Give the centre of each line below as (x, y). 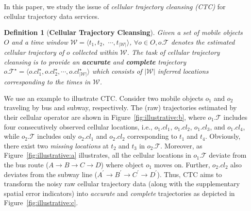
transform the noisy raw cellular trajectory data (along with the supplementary (122, 184)
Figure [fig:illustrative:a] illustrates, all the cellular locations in (98, 155)
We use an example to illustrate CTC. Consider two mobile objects (104, 98)
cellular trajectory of (34, 52)
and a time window (40, 41)
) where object (122, 164)
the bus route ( (26, 164)
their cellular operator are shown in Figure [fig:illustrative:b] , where (105, 117)
